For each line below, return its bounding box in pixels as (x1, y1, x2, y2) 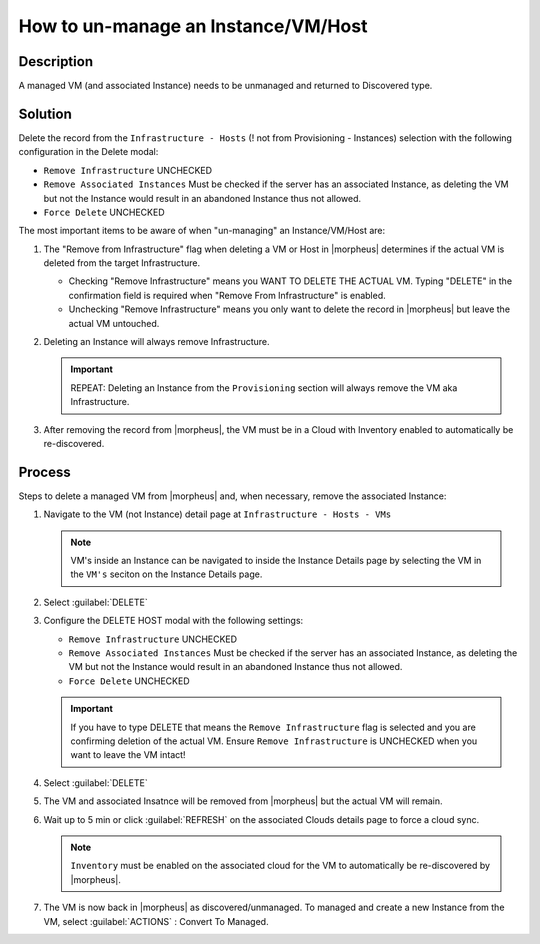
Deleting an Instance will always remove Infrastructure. (43, 336, 270, 348)
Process (18, 463, 71, 480)
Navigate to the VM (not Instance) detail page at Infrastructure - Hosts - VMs (43, 508, 392, 520)
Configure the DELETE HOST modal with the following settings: (43, 615, 304, 627)
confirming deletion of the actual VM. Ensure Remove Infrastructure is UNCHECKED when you (70, 735, 478, 747)
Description (18, 53, 94, 70)
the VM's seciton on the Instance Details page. (70, 568, 263, 580)
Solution (18, 105, 72, 122)
